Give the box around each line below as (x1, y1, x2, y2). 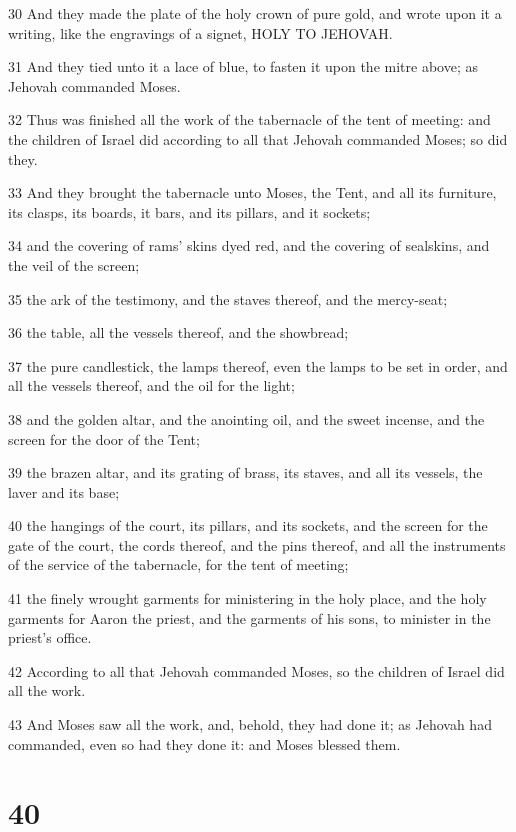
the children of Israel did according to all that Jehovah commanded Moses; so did (8, 128, 508, 149)
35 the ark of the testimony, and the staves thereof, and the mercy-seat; (8, 288, 448, 309)
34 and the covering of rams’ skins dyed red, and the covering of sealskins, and (8, 235, 490, 256)
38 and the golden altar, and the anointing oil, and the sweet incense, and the (8, 408, 485, 429)
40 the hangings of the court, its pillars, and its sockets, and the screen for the (8, 515, 488, 536)
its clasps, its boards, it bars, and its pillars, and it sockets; (8, 201, 371, 222)
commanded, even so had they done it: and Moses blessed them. (8, 733, 401, 754)
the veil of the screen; (8, 254, 140, 275)
